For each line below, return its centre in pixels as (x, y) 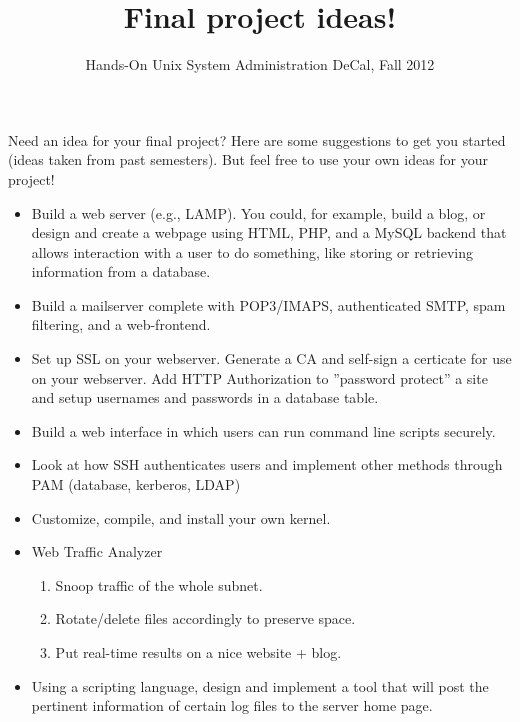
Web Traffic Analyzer (97, 551)
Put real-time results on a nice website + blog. (198, 652)
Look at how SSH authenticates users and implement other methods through (267, 464)
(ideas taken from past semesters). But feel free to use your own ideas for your (248, 159)
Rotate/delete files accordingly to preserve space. (205, 618)
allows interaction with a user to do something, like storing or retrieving (252, 251)
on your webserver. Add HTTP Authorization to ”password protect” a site (259, 377)
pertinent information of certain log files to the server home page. (232, 705)
